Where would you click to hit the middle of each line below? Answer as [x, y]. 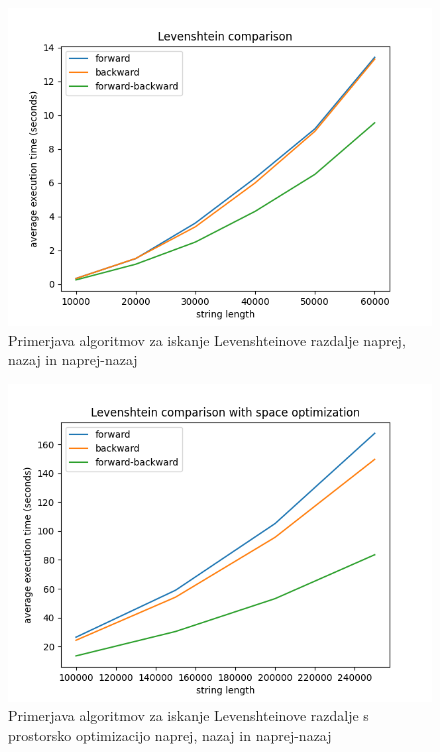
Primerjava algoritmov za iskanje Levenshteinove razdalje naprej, [207, 339]
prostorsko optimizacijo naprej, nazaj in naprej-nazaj [170, 734]
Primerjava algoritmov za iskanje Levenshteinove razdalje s [188, 715]
